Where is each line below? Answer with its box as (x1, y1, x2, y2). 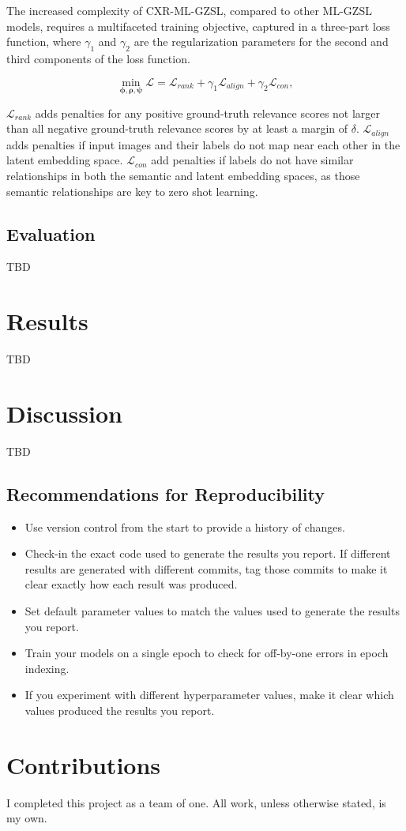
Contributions (6, 748, 161, 780)
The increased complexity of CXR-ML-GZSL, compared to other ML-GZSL (6, 2, 372, 18)
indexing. (24, 660, 70, 676)
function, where (6, 33, 81, 50)
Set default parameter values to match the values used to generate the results (24, 603, 400, 619)
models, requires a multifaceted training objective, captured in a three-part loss (6, 17, 390, 34)
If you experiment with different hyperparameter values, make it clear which (24, 686, 394, 703)
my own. (6, 810, 47, 826)
